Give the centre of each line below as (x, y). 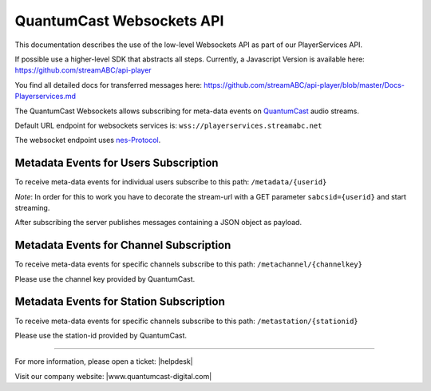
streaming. (32, 207)
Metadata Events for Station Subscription (120, 302)
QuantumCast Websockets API (119, 21)
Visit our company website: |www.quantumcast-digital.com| (113, 376)
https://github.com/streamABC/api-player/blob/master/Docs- (304, 85)
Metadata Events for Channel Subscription (123, 245)
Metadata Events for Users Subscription (117, 163)
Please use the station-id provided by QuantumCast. (101, 335)
